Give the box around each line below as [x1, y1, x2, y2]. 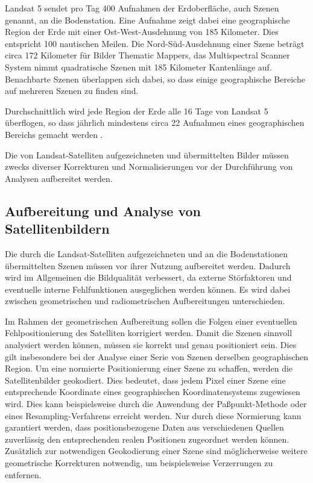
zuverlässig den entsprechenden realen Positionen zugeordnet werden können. [5, 432, 289, 445]
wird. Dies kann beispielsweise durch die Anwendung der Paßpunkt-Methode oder [5, 397, 307, 410]
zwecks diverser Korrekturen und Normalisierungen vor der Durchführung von [5, 160, 293, 173]
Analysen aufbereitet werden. [5, 172, 113, 184]
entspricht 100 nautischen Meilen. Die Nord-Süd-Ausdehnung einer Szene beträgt [5, 37, 305, 49]
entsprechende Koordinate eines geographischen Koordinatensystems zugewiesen [5, 385, 300, 398]
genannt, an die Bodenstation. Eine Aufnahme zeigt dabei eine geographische [5, 13, 290, 26]
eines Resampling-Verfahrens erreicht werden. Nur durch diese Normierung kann [5, 409, 302, 422]
